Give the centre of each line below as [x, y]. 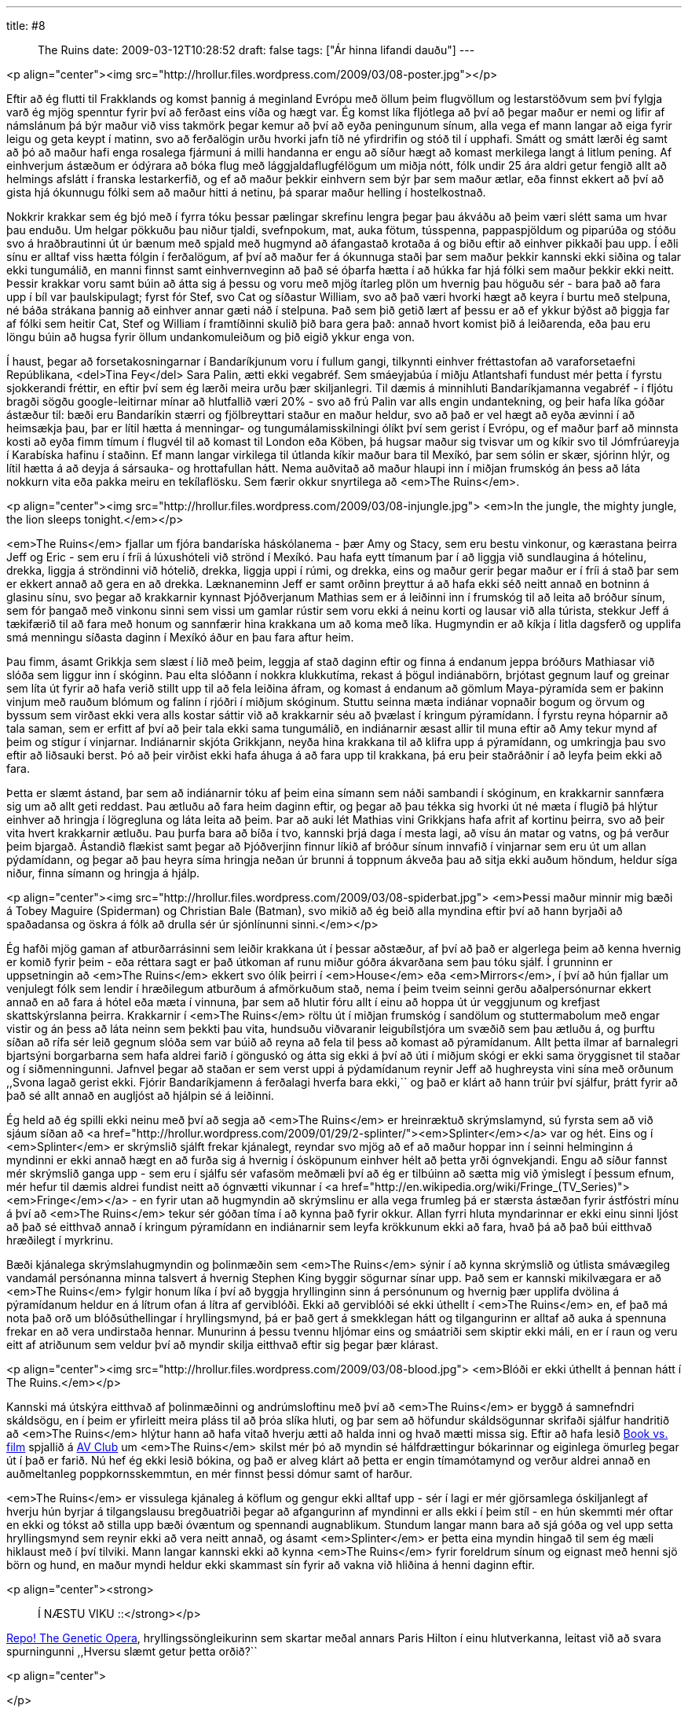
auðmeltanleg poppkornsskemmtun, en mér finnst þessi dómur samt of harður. [209, 1474]
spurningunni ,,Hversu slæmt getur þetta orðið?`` [132, 1651]
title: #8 [26, 26]
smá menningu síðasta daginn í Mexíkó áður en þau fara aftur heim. [180, 637]
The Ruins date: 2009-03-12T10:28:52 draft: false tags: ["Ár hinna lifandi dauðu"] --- [256, 50]
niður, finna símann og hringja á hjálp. [103, 873]
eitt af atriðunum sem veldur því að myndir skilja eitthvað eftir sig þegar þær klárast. [222, 1345]
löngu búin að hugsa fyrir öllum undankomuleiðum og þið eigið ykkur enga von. [210, 337]
